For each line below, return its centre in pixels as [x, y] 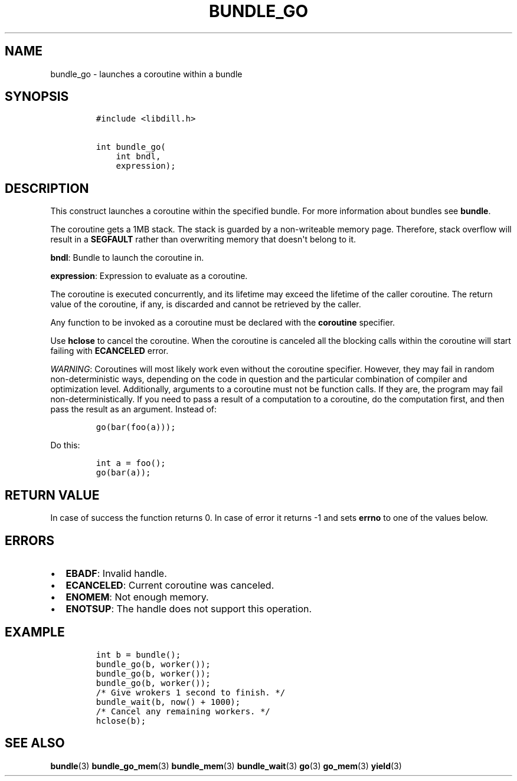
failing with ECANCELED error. [109, 351]
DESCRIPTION [47, 188]
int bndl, [138, 157]
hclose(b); [121, 721]
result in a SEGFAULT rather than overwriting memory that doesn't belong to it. [203, 239]
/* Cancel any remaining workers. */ [183, 711]
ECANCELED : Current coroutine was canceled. [170, 585]
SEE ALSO [35, 743]
